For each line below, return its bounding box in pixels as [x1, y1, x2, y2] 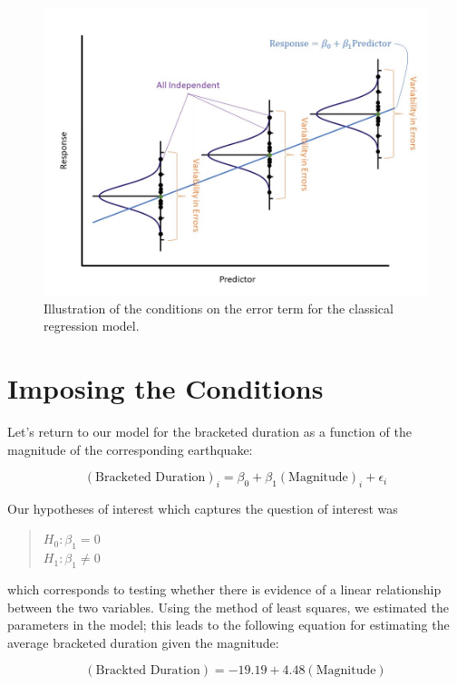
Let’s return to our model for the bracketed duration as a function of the [7, 421, 412, 440]
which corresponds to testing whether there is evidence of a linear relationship [7, 580, 442, 599]
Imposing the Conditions [7, 369, 324, 406]
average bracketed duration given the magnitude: [7, 632, 279, 651]
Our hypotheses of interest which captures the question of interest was [7, 498, 398, 517]
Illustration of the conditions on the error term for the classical [44, 298, 394, 317]
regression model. [44, 316, 140, 335]
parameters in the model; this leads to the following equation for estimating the [7, 615, 450, 634]
